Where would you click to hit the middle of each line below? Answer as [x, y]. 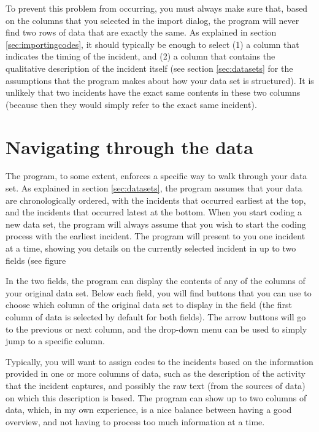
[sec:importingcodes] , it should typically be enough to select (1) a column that [152, 44]
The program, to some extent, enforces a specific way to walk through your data [156, 176]
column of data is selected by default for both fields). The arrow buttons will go [156, 317]
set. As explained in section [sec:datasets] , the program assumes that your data [154, 188]
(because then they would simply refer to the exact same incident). [131, 104]
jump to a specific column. [55, 341]
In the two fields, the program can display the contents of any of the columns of [156, 281]
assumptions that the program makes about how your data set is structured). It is [160, 80]
